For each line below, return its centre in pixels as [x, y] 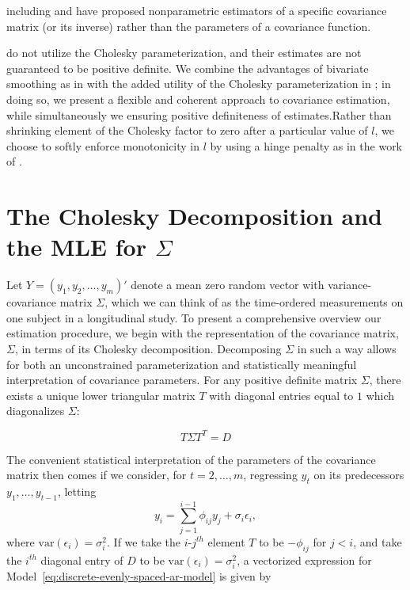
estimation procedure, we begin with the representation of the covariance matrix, [203, 333]
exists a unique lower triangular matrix [101, 395]
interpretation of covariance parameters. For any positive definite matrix [182, 380]
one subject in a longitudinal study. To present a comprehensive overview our [194, 317]
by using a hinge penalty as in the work [306, 145]
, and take [378, 541]
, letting [77, 491]
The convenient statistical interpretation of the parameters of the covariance [191, 459]
